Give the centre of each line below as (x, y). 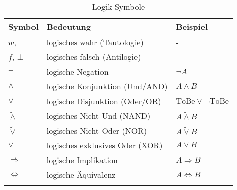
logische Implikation (82, 160)
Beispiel (192, 27)
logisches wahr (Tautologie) (95, 42)
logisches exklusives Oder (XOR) (105, 145)
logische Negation (77, 71)
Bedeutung (69, 27)
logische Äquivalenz (81, 175)
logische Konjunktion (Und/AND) (107, 86)
